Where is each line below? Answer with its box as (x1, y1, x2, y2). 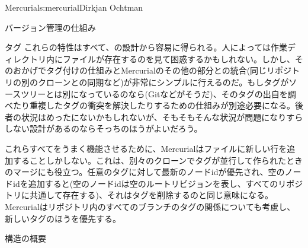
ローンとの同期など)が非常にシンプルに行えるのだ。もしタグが (46, 75, 289, 88)
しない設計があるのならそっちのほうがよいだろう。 (5, 122, 203, 135)
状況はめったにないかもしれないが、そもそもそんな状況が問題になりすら (21, 110, 303, 123)
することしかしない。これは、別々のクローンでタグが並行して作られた (12, 154, 286, 166)
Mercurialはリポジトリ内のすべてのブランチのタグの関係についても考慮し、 (5, 200, 296, 212)
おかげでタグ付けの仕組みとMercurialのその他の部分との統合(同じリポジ (12, 64, 292, 77)
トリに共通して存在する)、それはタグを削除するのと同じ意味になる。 (5, 189, 274, 201)
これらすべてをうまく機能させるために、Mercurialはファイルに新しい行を (5, 142, 287, 154)
